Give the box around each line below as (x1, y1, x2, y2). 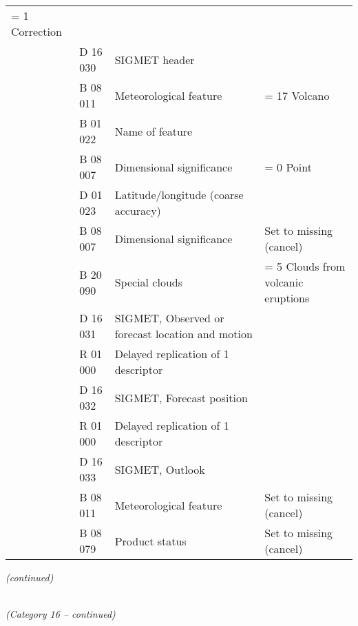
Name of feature (114, 123, 193, 139)
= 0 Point (264, 158, 312, 175)
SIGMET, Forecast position (114, 389, 248, 406)
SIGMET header (114, 51, 195, 67)
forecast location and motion (114, 326, 253, 342)
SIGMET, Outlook (114, 461, 205, 477)
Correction (11, 23, 62, 39)
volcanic (264, 274, 304, 290)
